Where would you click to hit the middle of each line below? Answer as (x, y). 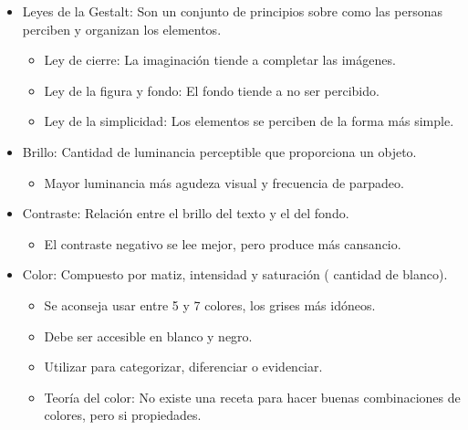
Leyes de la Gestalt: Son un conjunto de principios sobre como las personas (233, 11)
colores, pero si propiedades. (123, 415)
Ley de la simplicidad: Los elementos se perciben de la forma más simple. (249, 121)
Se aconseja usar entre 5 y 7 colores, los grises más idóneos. (210, 304)
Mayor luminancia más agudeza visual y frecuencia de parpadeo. (224, 182)
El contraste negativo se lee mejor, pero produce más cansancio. (223, 243)
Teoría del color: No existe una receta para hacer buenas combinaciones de (252, 397)
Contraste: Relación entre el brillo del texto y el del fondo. (186, 213)
